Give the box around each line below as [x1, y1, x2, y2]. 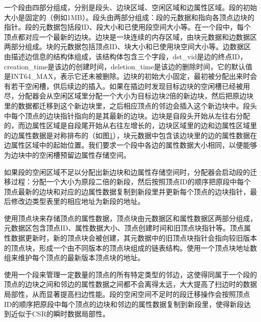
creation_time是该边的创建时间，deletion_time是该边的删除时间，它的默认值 [4, 61, 252, 71]
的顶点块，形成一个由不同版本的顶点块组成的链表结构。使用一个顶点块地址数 [4, 242, 257, 253]
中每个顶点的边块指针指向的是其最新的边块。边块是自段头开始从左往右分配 [4, 110, 250, 121]
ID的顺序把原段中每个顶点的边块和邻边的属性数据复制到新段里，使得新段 [4, 298, 244, 309]
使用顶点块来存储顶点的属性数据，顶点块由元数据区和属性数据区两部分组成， [4, 212, 257, 223]
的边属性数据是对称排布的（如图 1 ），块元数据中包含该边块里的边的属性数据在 [4, 130, 257, 140]
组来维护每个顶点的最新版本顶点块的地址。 [4, 252, 145, 263]
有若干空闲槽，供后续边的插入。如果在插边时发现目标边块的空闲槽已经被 [4, 80, 243, 91]
